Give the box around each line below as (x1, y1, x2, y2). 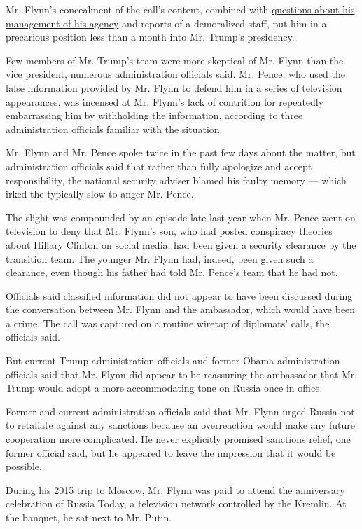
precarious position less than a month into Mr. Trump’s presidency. (6, 29, 295, 44)
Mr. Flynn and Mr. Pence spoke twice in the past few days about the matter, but (6, 145, 356, 160)
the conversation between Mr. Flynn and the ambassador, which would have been (6, 302, 356, 317)
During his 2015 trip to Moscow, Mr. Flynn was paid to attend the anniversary (6, 482, 345, 497)
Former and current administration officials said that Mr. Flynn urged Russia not (6, 404, 355, 418)
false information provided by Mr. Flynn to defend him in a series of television (6, 80, 342, 95)
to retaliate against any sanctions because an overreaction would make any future (6, 418, 355, 432)
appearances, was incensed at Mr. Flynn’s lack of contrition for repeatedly (6, 94, 324, 109)
